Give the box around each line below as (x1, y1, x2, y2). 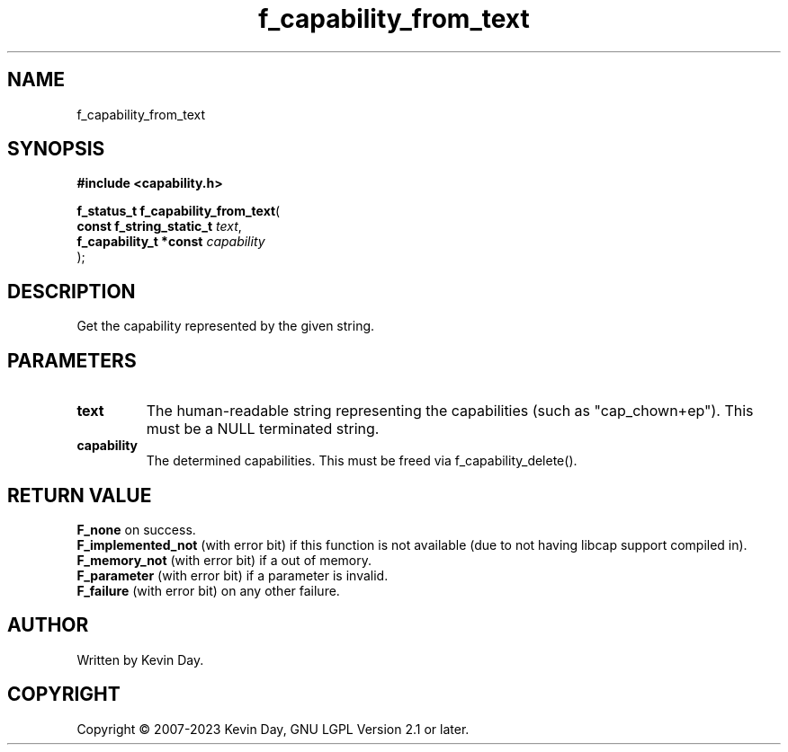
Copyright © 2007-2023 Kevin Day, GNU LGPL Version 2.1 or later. (76, 721, 470, 737)
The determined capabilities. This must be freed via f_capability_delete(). (146, 453, 578, 469)
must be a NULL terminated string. (146, 420, 380, 438)
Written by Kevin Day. (76, 651, 204, 668)
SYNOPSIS (7, 137, 105, 161)
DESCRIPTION (7, 279, 136, 303)
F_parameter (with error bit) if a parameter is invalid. (76, 567, 389, 583)
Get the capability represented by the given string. (76, 318, 375, 334)
